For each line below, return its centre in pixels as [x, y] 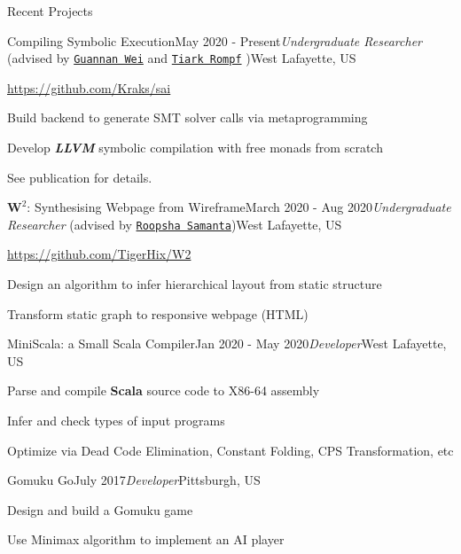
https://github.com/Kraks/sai [89, 87]
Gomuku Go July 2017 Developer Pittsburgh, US [134, 480]
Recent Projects [50, 11]
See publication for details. [80, 177]
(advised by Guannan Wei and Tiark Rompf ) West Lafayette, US [182, 58]
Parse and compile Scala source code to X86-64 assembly [164, 390]
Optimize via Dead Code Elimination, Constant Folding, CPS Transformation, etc [230, 450]
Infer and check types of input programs [116, 421]
